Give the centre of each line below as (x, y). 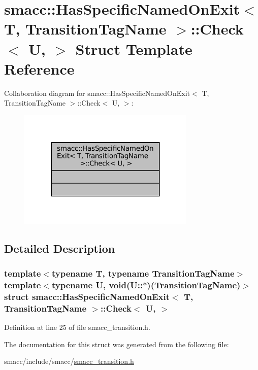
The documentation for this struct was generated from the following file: (117, 344)
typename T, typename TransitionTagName (143, 273)
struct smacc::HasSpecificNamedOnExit (87, 296)
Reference (39, 68)
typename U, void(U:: (97, 284)
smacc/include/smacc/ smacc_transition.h (69, 361)
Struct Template (134, 48)
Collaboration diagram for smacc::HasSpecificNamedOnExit (97, 93)
